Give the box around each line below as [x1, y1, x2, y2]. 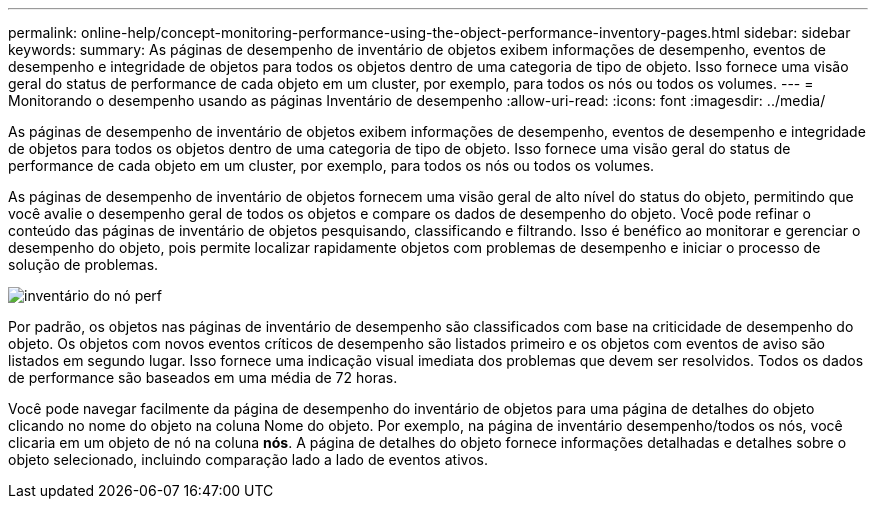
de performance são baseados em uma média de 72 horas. [8, 369, 398, 386]
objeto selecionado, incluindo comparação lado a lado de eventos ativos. [8, 451, 488, 468]
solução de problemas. [8, 256, 159, 273]
